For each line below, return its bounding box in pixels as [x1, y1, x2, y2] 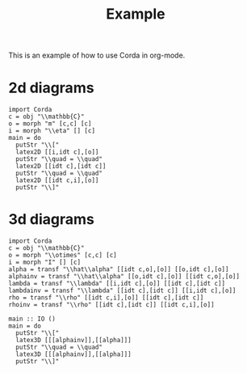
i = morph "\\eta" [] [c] [8, 127, 95, 135]
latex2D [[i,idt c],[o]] [15, 148, 99, 156]
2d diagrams [8, 78, 94, 97]
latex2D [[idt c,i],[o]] [15, 176, 99, 184]
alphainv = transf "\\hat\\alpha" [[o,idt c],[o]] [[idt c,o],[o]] [8, 273, 241, 281]
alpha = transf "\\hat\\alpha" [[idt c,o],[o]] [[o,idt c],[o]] [8, 265, 229, 273]
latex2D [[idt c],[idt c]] [15, 163, 107, 171]
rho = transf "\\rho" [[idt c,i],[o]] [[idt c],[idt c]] [8, 294, 204, 302]
